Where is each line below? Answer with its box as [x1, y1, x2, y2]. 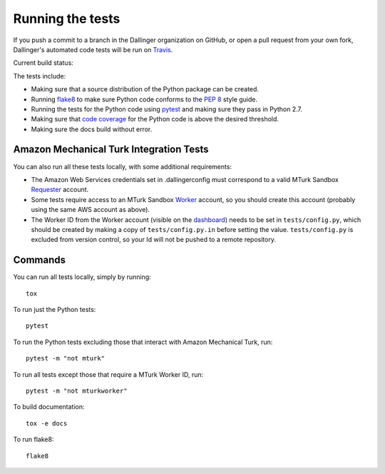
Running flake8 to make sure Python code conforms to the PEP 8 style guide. [31, 95, 258, 104]
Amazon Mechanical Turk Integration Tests [13, 143, 209, 156]
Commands [13, 254, 66, 266]
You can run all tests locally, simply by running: [13, 273, 151, 281]
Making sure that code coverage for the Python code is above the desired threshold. [31, 115, 279, 123]
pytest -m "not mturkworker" [26, 386, 128, 395]
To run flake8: [13, 435, 54, 444]
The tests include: [13, 71, 66, 80]
